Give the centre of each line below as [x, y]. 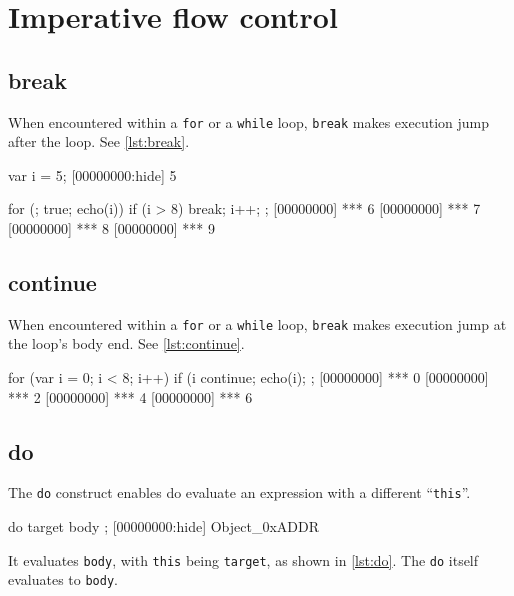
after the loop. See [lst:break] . [99, 141]
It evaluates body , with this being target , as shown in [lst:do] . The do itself [243, 559]
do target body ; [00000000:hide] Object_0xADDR [164, 526]
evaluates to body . [63, 579]
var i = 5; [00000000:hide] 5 [92, 174]
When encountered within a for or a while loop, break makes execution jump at [257, 323]
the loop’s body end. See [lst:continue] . [126, 343]
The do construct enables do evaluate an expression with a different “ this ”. [239, 492]
